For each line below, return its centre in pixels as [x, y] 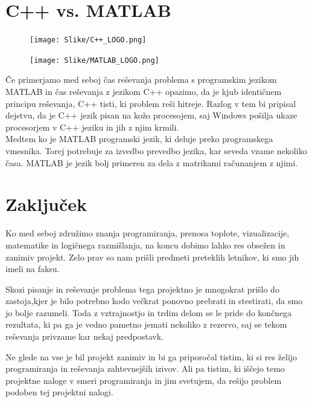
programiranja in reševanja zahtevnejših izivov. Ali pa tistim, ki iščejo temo [145, 368]
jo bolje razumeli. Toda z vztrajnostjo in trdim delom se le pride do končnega [149, 312]
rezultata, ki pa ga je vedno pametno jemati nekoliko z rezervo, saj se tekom [146, 324]
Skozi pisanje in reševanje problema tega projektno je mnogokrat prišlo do [142, 289]
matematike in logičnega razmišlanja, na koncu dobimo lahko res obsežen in [145, 245]
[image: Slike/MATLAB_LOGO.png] [94, 60]
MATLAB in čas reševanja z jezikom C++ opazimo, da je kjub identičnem [144, 92]
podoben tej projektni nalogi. [59, 392]
